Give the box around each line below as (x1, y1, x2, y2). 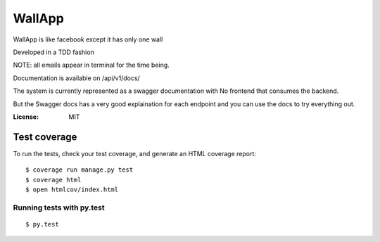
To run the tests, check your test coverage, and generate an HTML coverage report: (13, 149, 257, 158)
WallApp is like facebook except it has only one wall (13, 35, 163, 44)
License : (13, 113, 39, 121)
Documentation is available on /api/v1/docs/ (13, 74, 140, 82)
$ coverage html (25, 176, 82, 184)
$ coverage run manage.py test (25, 166, 134, 174)
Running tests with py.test (13, 203, 105, 212)
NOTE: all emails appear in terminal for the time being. (13, 60, 170, 70)
